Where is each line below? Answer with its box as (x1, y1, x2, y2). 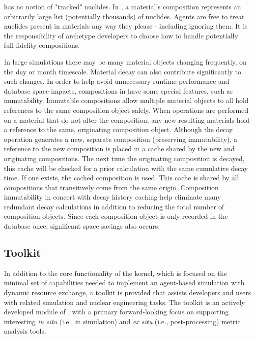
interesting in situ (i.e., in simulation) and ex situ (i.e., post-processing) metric (4, 316, 241, 326)
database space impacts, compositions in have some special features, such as (4, 85, 233, 96)
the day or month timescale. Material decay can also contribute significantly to (4, 66, 241, 76)
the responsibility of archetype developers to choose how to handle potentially (4, 30, 238, 40)
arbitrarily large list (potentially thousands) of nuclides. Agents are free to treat (4, 11, 245, 21)
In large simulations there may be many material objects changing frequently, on (4, 56, 247, 67)
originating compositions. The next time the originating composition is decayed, (4, 153, 245, 163)
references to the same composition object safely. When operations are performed (4, 104, 249, 115)
